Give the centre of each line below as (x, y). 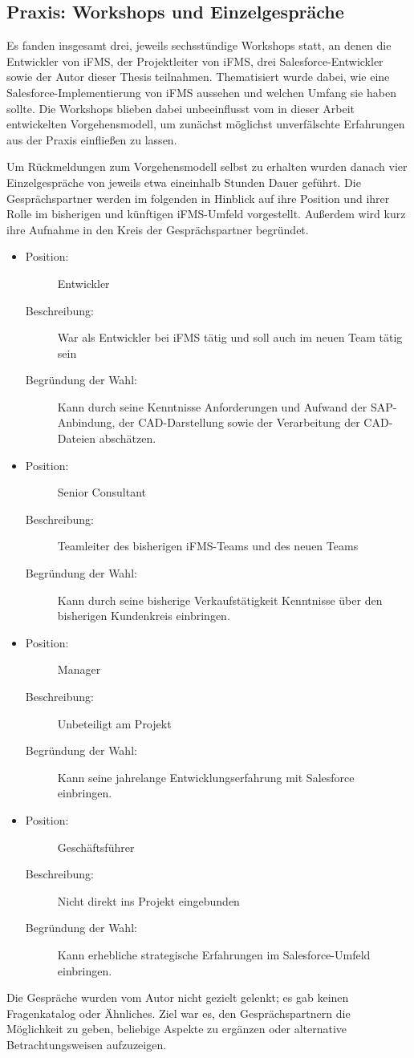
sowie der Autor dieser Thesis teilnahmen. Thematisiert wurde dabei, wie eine (198, 77)
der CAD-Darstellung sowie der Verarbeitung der (239, 422)
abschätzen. (128, 438)
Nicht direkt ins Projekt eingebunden (148, 900)
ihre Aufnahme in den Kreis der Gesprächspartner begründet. (158, 229)
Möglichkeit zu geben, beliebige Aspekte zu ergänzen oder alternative (177, 1029)
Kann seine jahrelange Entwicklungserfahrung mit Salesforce (206, 777)
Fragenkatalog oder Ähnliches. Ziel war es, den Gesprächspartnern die (179, 1013)
